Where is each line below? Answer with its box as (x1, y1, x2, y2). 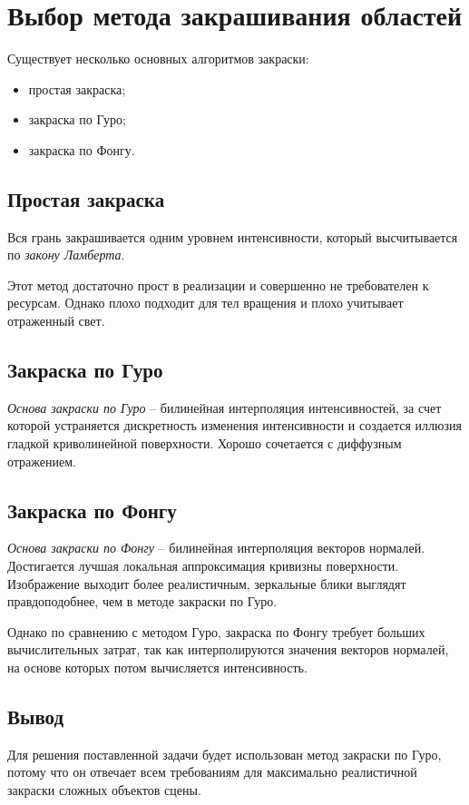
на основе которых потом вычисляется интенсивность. (7, 658, 308, 677)
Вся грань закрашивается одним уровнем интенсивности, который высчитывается (7, 227, 458, 246)
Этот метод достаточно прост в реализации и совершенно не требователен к (7, 275, 429, 294)
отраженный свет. (7, 311, 105, 330)
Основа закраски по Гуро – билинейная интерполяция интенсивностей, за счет (7, 398, 442, 417)
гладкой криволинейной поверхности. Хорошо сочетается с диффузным (7, 434, 402, 453)
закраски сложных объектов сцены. (7, 780, 201, 799)
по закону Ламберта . (7, 245, 125, 264)
